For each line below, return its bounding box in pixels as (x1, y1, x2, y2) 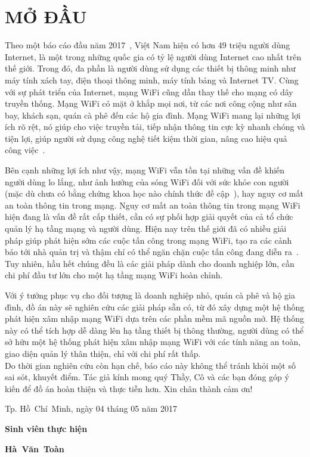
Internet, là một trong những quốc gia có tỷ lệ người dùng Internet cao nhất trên (5, 50, 302, 63)
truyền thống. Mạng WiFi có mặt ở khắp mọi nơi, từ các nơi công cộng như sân (5, 97, 297, 110)
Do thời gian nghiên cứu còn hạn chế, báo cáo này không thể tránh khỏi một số (5, 359, 296, 371)
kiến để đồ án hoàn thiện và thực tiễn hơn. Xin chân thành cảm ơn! (5, 382, 253, 394)
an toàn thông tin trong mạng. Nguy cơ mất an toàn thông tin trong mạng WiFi (5, 198, 300, 211)
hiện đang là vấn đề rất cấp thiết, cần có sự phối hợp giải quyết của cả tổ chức (5, 210, 293, 223)
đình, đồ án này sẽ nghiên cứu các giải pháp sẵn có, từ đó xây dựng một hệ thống (5, 300, 305, 313)
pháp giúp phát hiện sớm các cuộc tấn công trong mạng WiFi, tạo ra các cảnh (5, 234, 292, 246)
